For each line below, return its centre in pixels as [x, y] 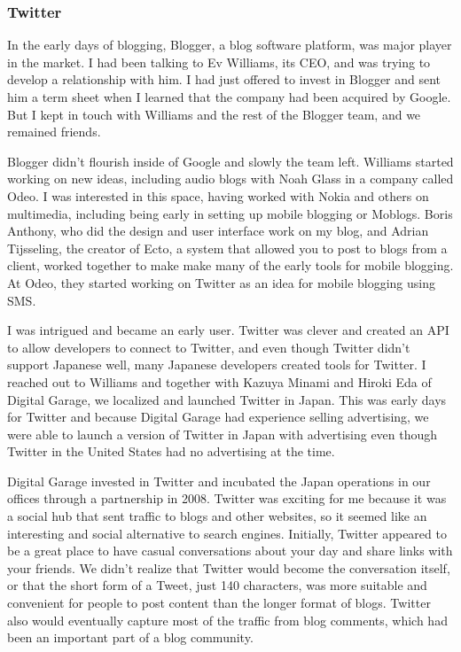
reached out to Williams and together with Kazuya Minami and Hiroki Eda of [219, 381]
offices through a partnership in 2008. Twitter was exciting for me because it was [227, 498]
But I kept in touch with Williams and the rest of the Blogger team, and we [214, 114]
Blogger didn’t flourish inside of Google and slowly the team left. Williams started [230, 161]
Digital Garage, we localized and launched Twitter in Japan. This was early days [227, 399]
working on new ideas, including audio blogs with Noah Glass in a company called [230, 179]
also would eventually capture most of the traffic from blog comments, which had [227, 620]
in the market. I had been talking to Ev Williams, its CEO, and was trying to [219, 62]
